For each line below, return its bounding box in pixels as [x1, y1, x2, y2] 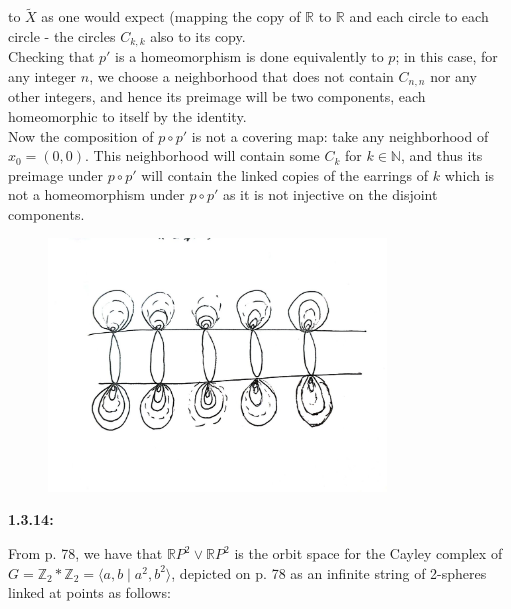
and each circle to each [349, 6, 489, 27]
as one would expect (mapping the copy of [41, 6, 301, 27]
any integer [8, 65, 77, 86]
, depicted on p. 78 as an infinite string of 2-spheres [171, 562, 487, 583]
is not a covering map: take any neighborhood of [191, 125, 489, 146]
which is [444, 164, 495, 185]
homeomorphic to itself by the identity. [8, 105, 247, 126]
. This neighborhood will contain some [85, 145, 320, 166]
